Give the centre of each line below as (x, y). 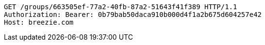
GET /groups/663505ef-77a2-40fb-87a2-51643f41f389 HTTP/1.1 (121, 7)
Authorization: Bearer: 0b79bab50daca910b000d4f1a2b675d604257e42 (133, 15)
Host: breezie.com (39, 22)
